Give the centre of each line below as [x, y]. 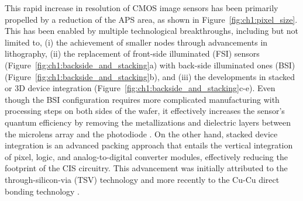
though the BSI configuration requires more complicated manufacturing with [142, 99]
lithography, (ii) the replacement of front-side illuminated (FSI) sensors [132, 53]
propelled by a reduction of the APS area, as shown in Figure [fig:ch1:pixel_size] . [151, 19]
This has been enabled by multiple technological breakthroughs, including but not [152, 31]
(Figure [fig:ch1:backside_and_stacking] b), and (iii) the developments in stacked [150, 76]
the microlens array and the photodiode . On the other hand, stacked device [141, 134]
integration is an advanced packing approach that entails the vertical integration [149, 145]
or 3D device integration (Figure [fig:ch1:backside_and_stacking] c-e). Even [140, 88]
